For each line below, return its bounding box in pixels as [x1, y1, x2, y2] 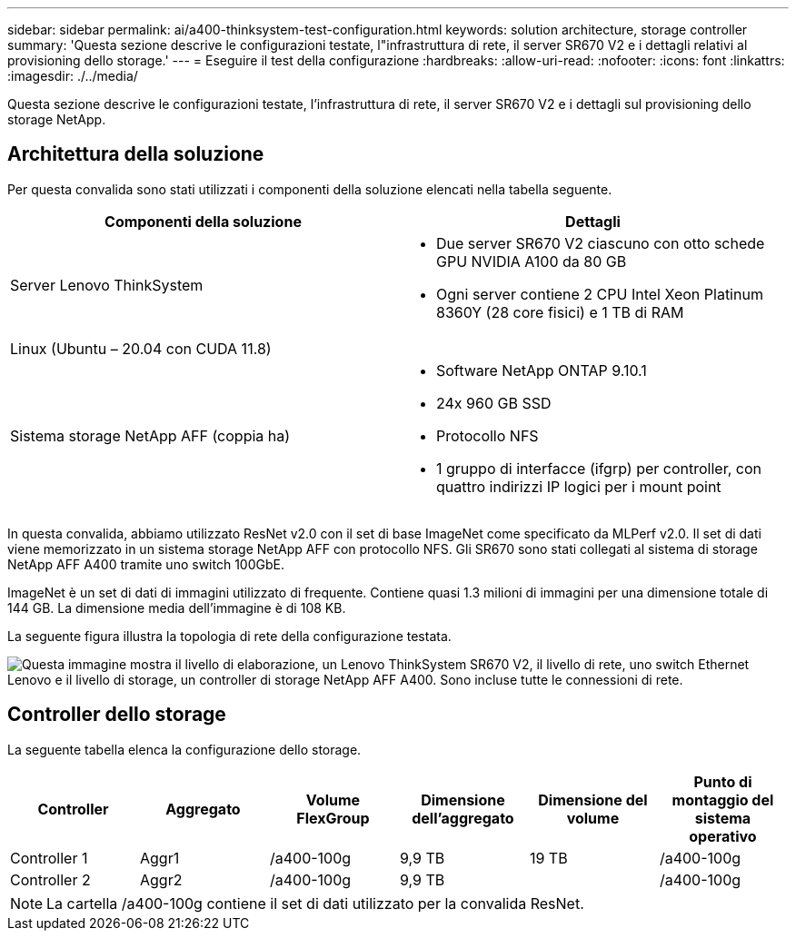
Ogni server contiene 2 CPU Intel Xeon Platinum [436, 284, 763, 303]
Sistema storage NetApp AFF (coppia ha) [10, 426, 291, 445]
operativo [689, 826, 757, 845]
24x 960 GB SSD [436, 393, 552, 412]
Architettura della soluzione [7, 143, 264, 166]
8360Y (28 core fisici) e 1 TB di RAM [436, 302, 684, 321]
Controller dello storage [7, 703, 226, 726]
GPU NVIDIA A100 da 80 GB [436, 252, 627, 271]
